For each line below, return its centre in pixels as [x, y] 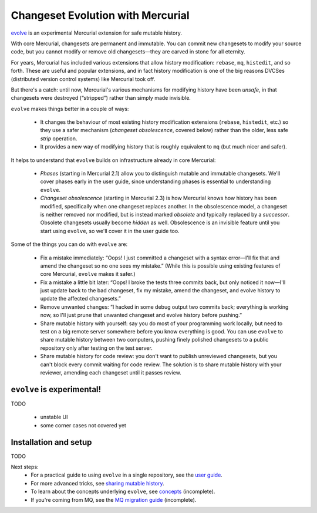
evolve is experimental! [56, 389]
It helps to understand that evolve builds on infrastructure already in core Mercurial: [113, 160]
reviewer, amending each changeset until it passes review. [111, 372]
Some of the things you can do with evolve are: [69, 244]
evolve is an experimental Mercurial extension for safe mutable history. [96, 33]
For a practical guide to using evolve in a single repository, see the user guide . [127, 475]
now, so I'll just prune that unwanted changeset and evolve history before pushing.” [141, 315]
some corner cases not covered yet [83, 425]
